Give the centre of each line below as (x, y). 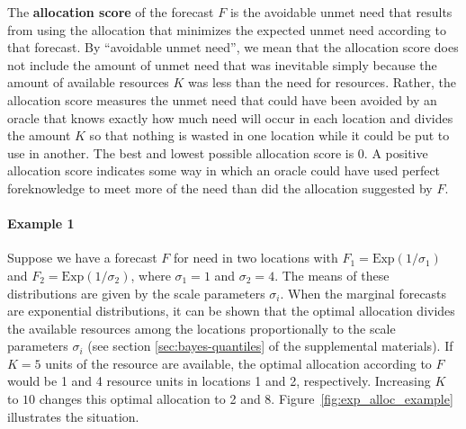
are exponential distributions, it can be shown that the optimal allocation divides (231, 311)
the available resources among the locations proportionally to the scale (202, 328)
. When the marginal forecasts (363, 293)
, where (151, 275)
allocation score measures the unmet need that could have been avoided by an (222, 99)
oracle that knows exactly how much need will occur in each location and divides (230, 117)
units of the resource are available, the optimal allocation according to (238, 363)
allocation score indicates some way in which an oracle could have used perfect (224, 170)
